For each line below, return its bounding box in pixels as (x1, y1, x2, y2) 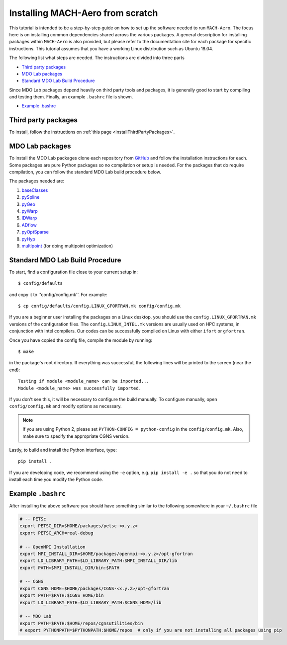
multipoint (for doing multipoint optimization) (21, 242, 113, 248)
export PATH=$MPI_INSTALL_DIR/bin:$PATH (19, 564, 119, 570)
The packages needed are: (9, 178, 65, 184)
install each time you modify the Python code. (9, 477, 103, 483)
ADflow (21, 222, 37, 228)
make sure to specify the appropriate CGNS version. (22, 433, 130, 439)
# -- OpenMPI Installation (19, 544, 86, 550)
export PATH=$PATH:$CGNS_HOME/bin (19, 593, 104, 598)
